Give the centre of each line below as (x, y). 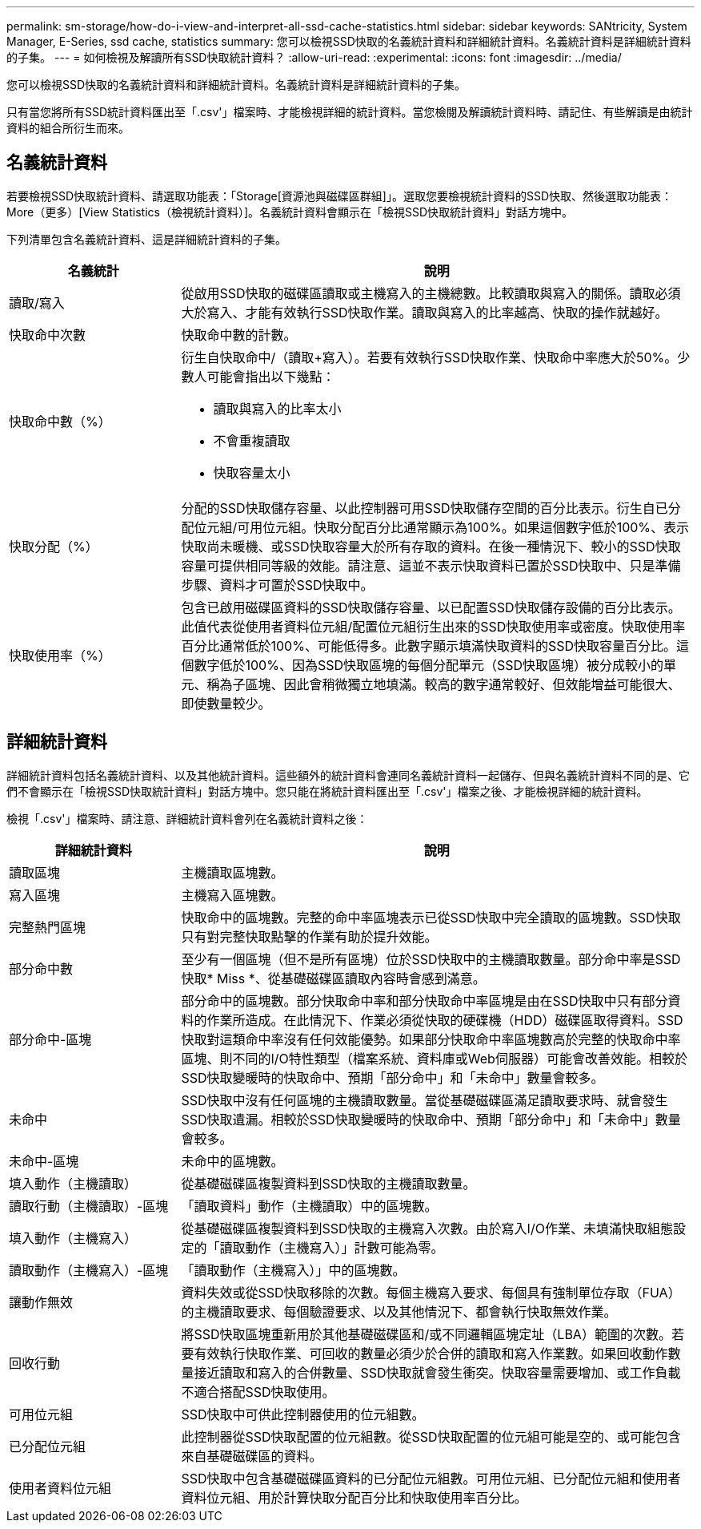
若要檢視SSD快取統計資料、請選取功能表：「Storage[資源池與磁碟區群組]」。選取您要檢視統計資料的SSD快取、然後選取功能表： (340, 196)
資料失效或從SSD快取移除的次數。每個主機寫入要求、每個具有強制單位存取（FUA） (431, 1292)
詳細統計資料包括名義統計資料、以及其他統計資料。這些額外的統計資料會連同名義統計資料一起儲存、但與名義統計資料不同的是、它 (348, 775)
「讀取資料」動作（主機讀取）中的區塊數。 (309, 1206)
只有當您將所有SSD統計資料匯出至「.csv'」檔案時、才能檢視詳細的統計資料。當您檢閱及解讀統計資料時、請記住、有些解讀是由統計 (350, 112)
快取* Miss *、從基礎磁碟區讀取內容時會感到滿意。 (333, 978)
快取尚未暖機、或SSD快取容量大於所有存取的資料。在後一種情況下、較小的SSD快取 (431, 546)
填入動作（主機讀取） (73, 1183)
